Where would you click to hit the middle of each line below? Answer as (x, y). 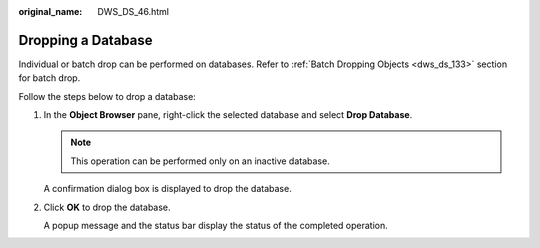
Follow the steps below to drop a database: (107, 96)
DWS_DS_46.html (133, 11)
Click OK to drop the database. (107, 207)
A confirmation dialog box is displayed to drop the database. (167, 189)
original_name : (50, 11)
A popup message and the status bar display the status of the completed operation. (216, 226)
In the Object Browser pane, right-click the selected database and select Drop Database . (228, 115)
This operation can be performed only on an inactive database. (200, 161)
